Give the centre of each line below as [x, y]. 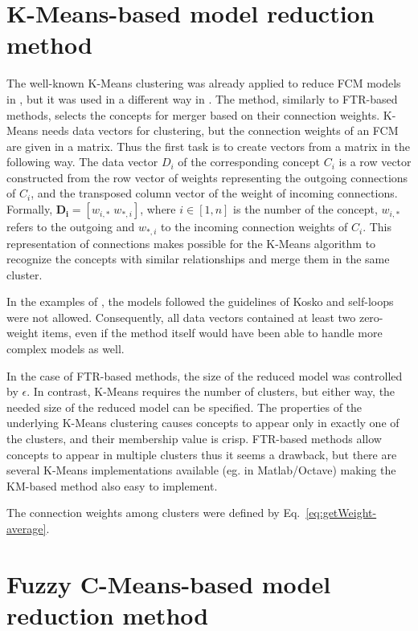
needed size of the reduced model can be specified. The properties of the [184, 407]
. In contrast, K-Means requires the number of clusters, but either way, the [211, 391]
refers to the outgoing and [71, 227]
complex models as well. [66, 349]
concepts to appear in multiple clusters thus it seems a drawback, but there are [202, 454]
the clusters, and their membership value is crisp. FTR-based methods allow [194, 439]
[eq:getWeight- [341, 513]
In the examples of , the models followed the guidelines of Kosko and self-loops [200, 301]
